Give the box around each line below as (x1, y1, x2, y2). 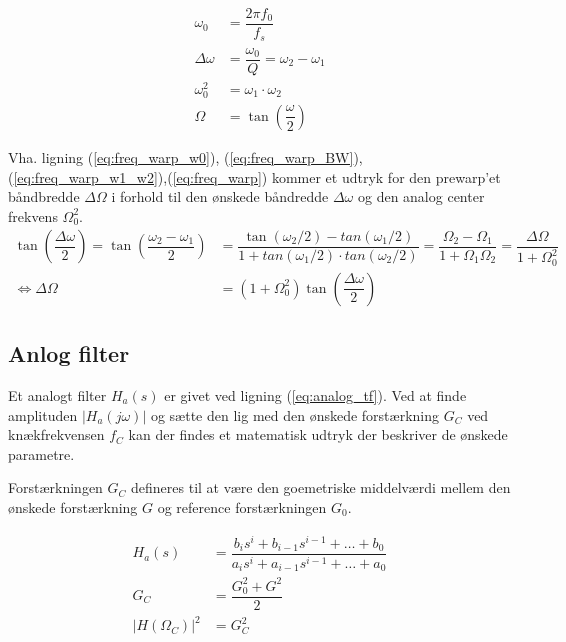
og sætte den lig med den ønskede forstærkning (150, 404, 440, 425)
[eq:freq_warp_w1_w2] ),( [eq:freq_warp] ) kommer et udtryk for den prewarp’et (13, 166, 501, 187)
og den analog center (357, 186, 485, 207)
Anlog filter (8, 338, 130, 369)
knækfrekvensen (8, 424, 105, 445)
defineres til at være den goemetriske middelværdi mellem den (131, 477, 511, 498)
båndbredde (8, 186, 80, 207)
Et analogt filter (8, 384, 107, 405)
